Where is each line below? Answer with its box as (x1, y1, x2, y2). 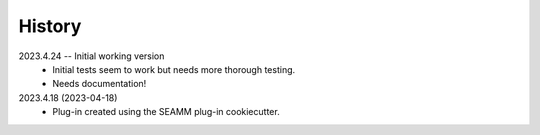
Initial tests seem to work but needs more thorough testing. (52, 63, 296, 75)
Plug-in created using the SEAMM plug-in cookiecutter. (52, 106, 280, 118)
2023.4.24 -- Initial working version (18, 50, 165, 62)
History (18, 15, 82, 37)
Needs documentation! (52, 78, 147, 90)
